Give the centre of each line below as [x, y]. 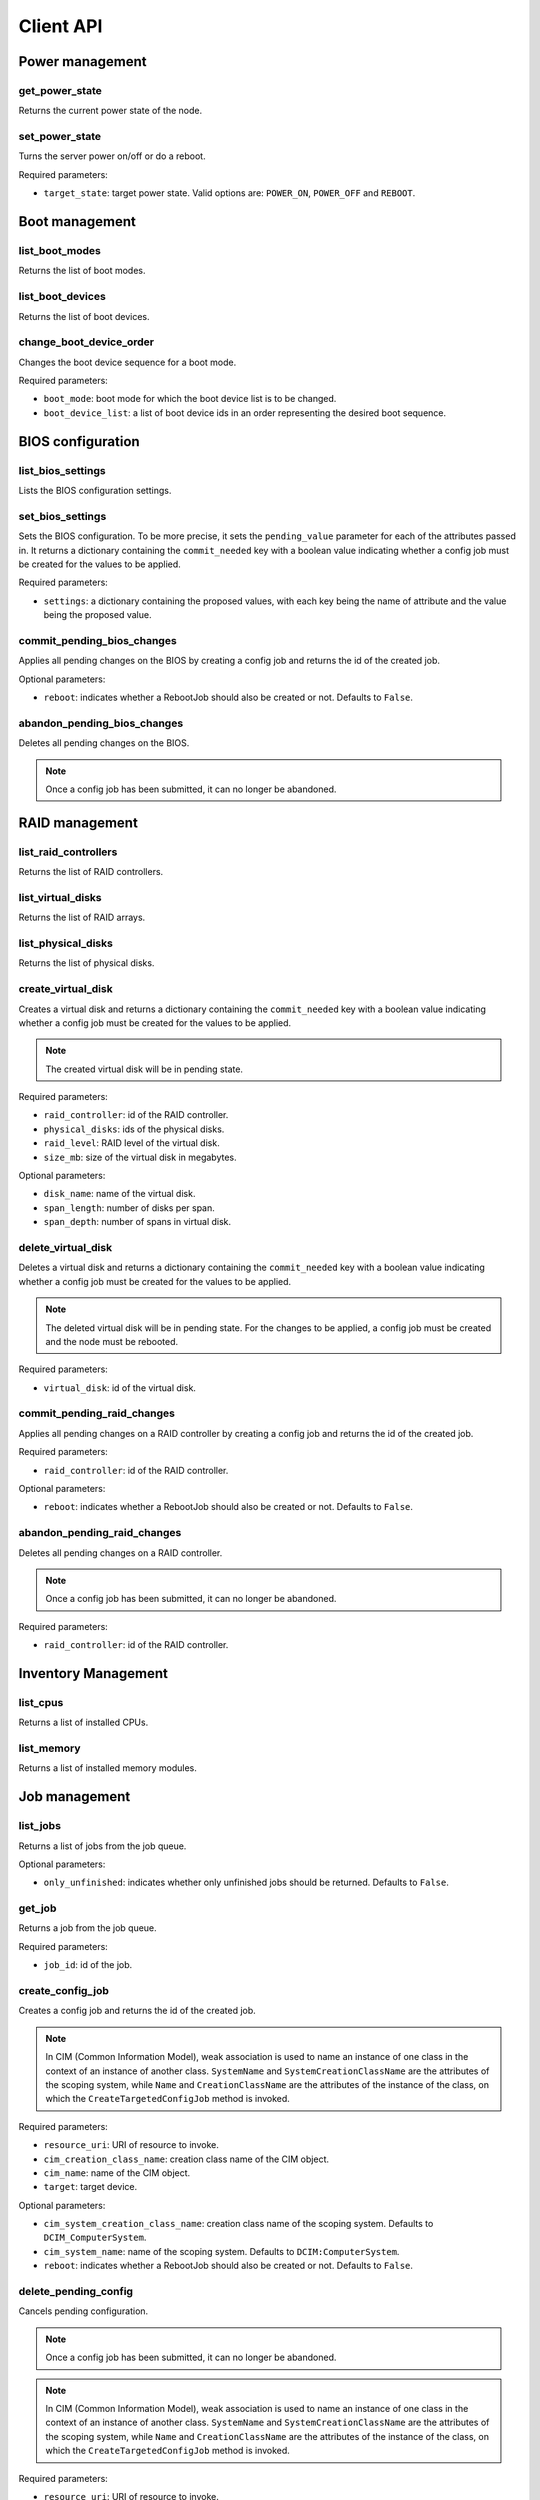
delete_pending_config [76, 2292]
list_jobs [40, 1826]
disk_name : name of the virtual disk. [119, 1194]
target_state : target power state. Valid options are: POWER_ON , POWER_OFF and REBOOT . [229, 193]
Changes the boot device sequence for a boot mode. [127, 362]
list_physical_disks [66, 943]
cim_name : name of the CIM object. [117, 2172]
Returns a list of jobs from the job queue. [102, 1846]
